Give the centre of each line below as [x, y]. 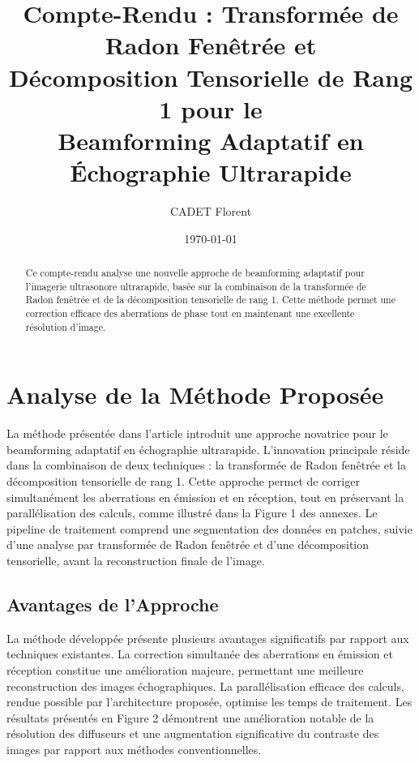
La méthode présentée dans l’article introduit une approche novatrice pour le [197, 433]
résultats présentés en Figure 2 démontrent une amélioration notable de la [190, 717]
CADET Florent [211, 211]
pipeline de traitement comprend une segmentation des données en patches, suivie [209, 528]
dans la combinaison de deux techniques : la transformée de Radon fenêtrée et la [206, 465]
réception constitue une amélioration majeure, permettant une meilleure [185, 670]
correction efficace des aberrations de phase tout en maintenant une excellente [190, 313]
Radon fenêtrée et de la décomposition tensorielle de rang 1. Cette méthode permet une [210, 300]
